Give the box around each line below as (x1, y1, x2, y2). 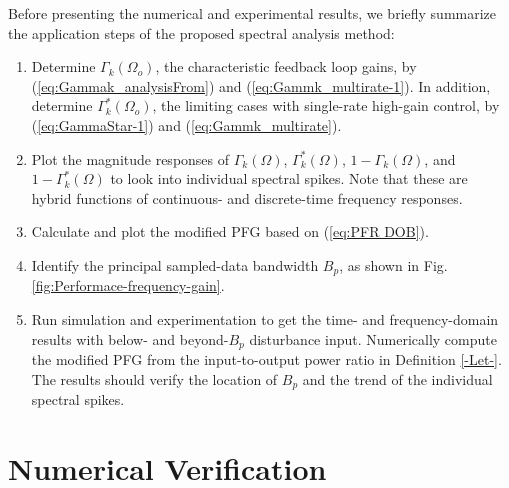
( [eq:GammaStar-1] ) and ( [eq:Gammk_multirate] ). (31, 114, 342, 135)
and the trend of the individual (302, 368, 493, 389)
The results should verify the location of (31, 368, 278, 389)
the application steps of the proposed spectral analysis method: (8, 22, 395, 43)
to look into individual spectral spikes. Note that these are (110, 168, 468, 189)
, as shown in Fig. (339, 254, 448, 275)
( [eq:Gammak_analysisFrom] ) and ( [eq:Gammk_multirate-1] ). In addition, (31, 75, 491, 96)
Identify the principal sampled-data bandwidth (31, 254, 319, 275)
